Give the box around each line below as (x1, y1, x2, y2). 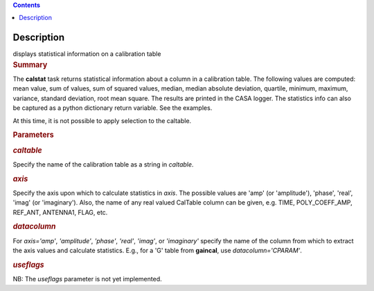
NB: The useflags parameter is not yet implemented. (12, 275, 162, 283)
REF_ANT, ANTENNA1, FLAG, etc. (12, 208, 108, 216)
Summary (12, 59, 48, 69)
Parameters (12, 130, 55, 140)
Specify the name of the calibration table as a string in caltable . (12, 160, 194, 169)
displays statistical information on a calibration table (12, 50, 161, 58)
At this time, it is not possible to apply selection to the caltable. (12, 116, 192, 124)
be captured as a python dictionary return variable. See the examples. (12, 104, 213, 112)
